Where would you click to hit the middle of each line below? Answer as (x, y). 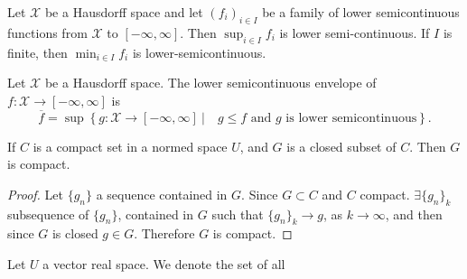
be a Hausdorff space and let (124, 12)
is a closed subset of (341, 146)
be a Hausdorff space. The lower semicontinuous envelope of (210, 83)
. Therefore (164, 233)
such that (238, 214)
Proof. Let (35, 194)
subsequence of (48, 214)
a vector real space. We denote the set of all (164, 263)
